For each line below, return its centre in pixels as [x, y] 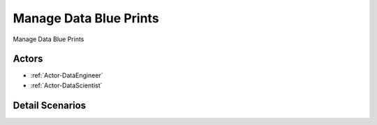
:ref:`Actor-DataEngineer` [67, 75]
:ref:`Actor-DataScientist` [66, 85]
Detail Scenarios [50, 105]
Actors [28, 59]
